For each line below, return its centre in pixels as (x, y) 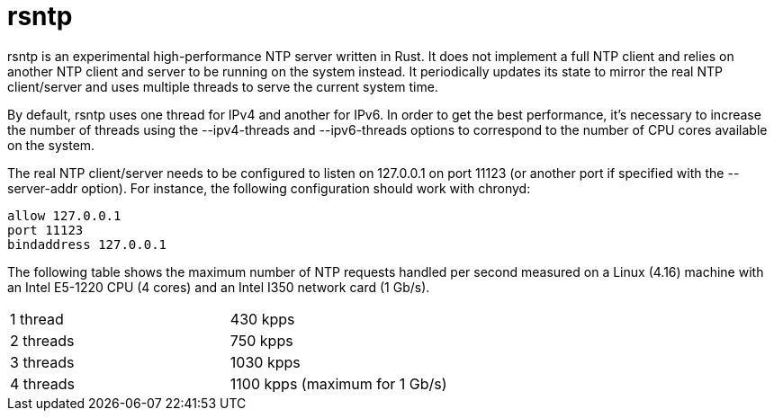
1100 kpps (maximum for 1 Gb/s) (338, 383)
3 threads (42, 362)
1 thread (37, 319)
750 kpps (261, 340)
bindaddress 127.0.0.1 (87, 244)
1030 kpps (265, 362)
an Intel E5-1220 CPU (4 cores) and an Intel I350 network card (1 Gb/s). (219, 287)
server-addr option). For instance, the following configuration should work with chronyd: (269, 188)
